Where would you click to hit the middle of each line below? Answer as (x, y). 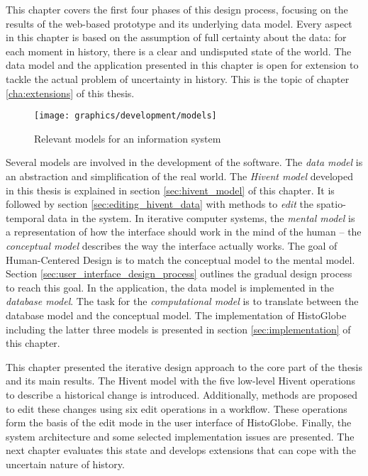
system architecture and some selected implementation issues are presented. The (180, 436)
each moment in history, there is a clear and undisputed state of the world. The (179, 51)
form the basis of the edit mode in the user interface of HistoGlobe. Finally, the (179, 422)
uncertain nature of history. (65, 464)
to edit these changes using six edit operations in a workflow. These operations (177, 408)
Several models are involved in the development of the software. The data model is (184, 162)
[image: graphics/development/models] (126, 116)
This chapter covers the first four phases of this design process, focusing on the (177, 9)
